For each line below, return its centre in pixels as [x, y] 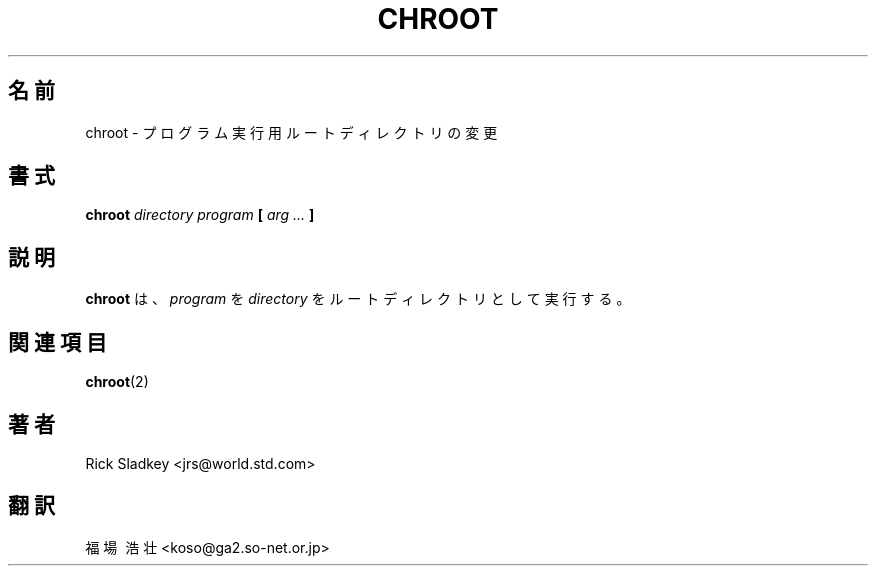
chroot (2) [117, 382]
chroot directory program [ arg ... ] [200, 215]
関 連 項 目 [57, 342]
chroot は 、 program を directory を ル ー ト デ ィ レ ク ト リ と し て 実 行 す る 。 [358, 299]
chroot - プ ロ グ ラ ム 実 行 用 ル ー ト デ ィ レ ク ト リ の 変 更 [291, 132]
